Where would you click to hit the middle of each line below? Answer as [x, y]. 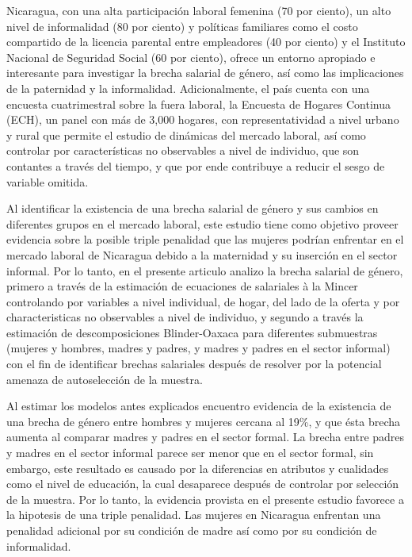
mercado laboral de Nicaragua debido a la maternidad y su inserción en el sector [202, 254]
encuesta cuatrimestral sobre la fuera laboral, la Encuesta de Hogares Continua [198, 104]
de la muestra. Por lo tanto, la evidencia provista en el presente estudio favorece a [205, 499]
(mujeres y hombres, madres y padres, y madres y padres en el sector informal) [198, 348]
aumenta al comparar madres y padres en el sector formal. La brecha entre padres [206, 437]
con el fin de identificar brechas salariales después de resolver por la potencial [194, 364]
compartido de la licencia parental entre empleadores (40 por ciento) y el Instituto [206, 42]
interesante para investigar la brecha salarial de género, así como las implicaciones [205, 73]
